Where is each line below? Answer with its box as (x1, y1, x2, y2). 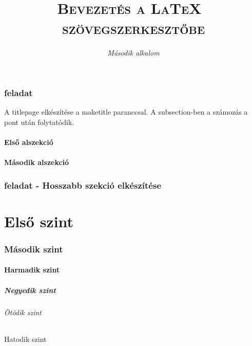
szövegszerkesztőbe (62, 17, 205, 39)
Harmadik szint (4, 264, 60, 275)
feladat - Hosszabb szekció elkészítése (4, 178, 162, 191)
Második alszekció (4, 157, 69, 168)
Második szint (4, 242, 63, 255)
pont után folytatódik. (4, 116, 74, 127)
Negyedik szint (4, 284, 56, 295)
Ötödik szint (4, 306, 42, 317)
